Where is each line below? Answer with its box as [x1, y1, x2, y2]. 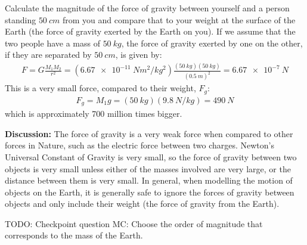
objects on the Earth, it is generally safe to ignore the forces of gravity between [5, 185, 294, 198]
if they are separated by [5, 48, 92, 61]
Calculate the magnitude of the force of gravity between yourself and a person [5, 2, 290, 14]
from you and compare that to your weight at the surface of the [62, 13, 296, 26]
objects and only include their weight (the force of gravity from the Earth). [5, 197, 280, 210]
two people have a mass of [5, 36, 100, 49]
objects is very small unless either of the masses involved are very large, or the [5, 162, 291, 175]
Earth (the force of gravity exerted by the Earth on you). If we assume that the [5, 25, 296, 38]
